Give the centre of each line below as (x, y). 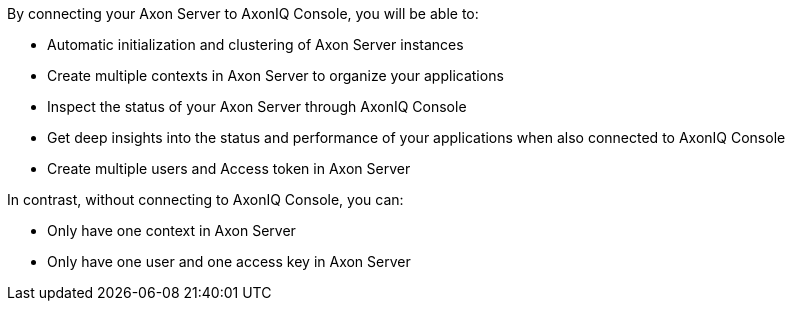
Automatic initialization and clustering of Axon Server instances (255, 44)
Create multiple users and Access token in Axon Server (229, 168)
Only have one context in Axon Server (171, 230)
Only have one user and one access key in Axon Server (229, 261)
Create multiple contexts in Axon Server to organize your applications (275, 75)
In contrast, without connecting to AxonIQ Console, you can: (205, 199)
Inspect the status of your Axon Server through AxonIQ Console (257, 106)
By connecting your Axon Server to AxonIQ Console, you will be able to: (243, 13)
